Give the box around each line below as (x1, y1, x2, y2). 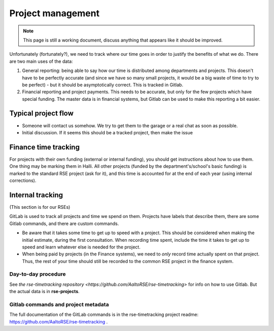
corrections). (9, 177, 37, 183)
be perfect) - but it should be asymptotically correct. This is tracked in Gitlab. (22, 82, 184, 88)
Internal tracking (9, 191, 63, 199)
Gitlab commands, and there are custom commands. (9, 220, 119, 227)
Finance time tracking (9, 142, 80, 152)
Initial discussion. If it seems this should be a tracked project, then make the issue (22, 129, 193, 135)
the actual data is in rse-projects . (9, 288, 80, 295)
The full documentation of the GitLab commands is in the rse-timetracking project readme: (9, 312, 199, 318)
